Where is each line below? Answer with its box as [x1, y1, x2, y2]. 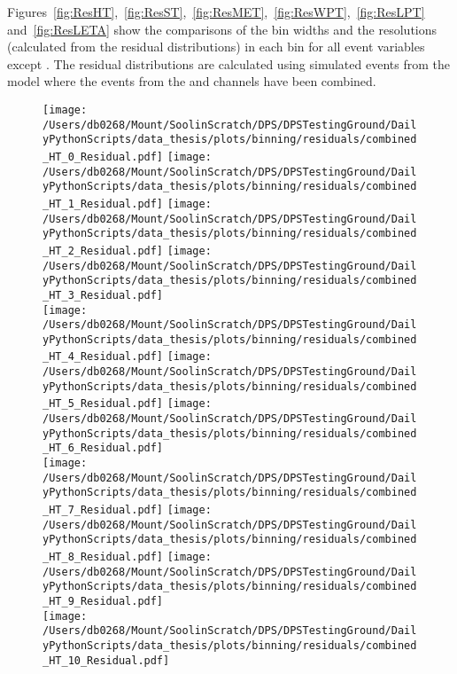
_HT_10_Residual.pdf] [43, 654, 170, 667]
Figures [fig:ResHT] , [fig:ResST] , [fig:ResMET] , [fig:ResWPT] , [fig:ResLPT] [7, 3, 425, 20]
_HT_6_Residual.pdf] [43, 442, 164, 455]
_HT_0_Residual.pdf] [43, 150, 164, 163]
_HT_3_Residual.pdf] [43, 288, 164, 302]
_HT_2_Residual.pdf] [43, 244, 164, 257]
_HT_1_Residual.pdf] [43, 197, 164, 210]
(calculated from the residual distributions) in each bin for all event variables [7, 37, 425, 56]
